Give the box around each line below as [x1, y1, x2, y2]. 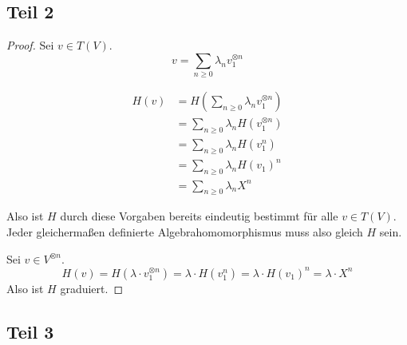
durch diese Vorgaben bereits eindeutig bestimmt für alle [60, 208, 338, 224]
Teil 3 [6, 319, 54, 343]
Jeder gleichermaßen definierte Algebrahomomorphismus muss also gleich [6, 224, 363, 240]
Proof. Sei [6, 37, 54, 54]
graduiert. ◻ [60, 280, 124, 296]
